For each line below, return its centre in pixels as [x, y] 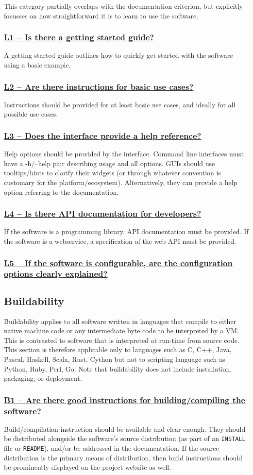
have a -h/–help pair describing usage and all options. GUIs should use [110, 163]
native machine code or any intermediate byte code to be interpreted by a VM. [121, 331]
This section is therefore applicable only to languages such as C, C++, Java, [118, 349]
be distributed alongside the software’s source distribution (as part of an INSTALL [125, 438]
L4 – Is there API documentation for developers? [103, 213]
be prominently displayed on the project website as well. [88, 467]
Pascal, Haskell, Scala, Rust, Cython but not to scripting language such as [115, 359]
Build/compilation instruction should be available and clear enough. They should [125, 429]
